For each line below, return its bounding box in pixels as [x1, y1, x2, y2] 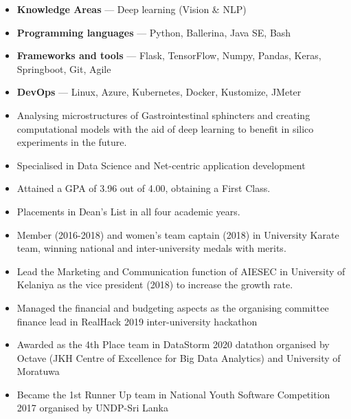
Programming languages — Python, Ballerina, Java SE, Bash [16, 25, 291, 39]
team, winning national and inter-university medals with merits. [16, 241, 286, 255]
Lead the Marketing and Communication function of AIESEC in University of [16, 264, 346, 278]
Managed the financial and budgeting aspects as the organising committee [16, 300, 329, 314]
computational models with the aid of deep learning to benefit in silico [16, 121, 314, 136]
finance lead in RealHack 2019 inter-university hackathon [16, 314, 258, 328]
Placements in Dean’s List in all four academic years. [16, 204, 240, 218]
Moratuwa [16, 364, 60, 378]
